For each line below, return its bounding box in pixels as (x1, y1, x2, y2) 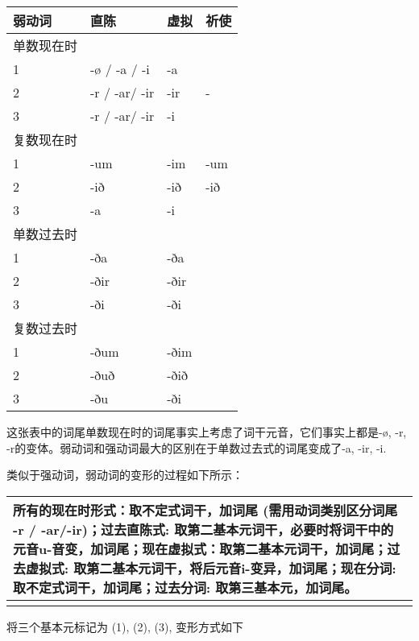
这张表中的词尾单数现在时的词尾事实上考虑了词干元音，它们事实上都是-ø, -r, (6, 424, 407, 440)
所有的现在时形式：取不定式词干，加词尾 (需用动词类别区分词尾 (13, 500, 398, 519)
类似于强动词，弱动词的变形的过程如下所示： (6, 466, 243, 483)
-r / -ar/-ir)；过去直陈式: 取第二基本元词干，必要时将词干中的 (13, 519, 394, 539)
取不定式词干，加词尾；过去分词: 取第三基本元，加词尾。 (13, 577, 358, 597)
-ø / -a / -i (90, 60, 150, 78)
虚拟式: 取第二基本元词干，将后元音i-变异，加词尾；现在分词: (26, 558, 396, 577)
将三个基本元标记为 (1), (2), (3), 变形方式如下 (6, 618, 243, 635)
